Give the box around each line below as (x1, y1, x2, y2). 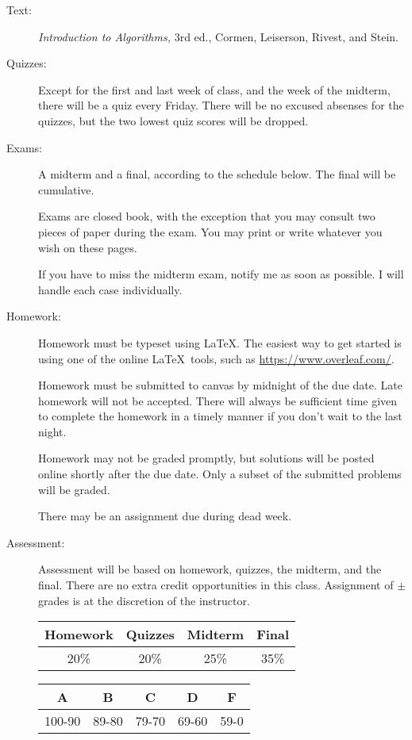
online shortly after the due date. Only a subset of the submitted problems (38, 466, 402, 482)
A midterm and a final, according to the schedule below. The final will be (38, 166, 396, 182)
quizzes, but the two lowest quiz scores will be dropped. (38, 112, 309, 128)
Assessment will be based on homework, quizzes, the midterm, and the (38, 561, 382, 577)
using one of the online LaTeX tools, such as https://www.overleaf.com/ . (38, 350, 395, 366)
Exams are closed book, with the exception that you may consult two (38, 208, 375, 224)
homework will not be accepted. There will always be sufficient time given (38, 392, 398, 408)
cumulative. (38, 181, 94, 197)
